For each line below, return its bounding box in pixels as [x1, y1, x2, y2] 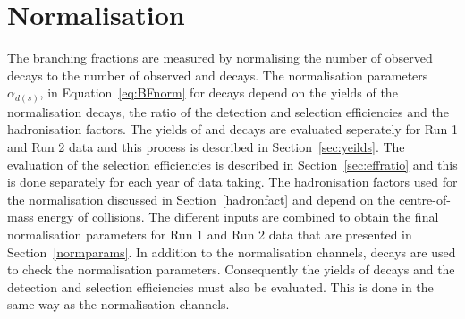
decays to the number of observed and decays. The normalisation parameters [7, 65, 428, 84]
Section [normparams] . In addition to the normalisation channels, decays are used [7, 242, 456, 261]
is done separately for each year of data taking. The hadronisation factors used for [7, 172, 458, 191]
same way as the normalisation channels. [7, 295, 230, 314]
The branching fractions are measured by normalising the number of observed [7, 48, 433, 67]
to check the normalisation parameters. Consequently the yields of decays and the [7, 260, 455, 279]
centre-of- [399, 189, 451, 208]
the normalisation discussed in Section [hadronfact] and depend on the [7, 189, 395, 208]
